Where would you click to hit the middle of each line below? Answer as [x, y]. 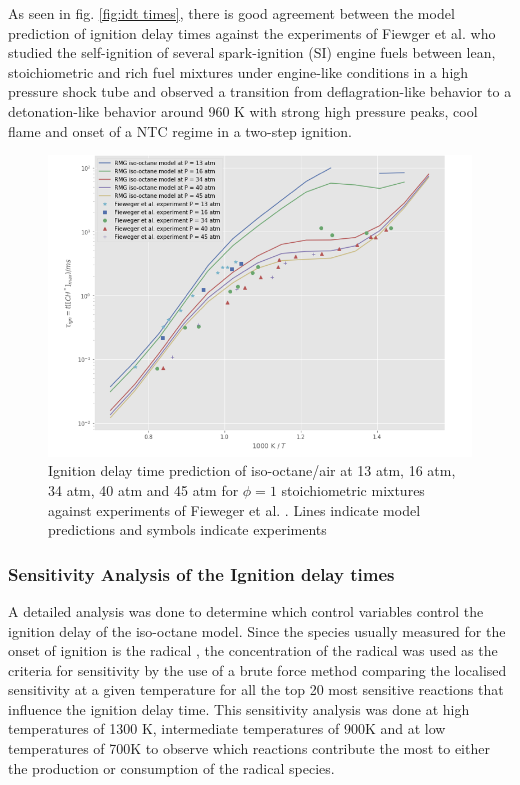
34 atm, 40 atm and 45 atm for [143, 489]
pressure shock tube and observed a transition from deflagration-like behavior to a [260, 91]
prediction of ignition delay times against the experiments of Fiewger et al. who [252, 32]
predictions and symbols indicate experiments [187, 529]
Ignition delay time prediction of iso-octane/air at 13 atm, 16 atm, [252, 470]
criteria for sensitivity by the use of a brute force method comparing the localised [257, 669]
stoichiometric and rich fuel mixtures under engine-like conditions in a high [238, 71]
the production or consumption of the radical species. [171, 767]
